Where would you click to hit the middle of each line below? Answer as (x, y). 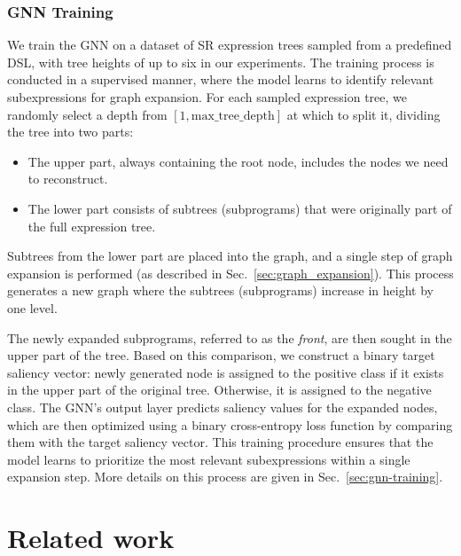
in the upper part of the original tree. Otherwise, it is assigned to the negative (219, 390)
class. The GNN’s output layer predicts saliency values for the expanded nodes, (223, 407)
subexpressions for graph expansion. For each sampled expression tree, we (207, 97)
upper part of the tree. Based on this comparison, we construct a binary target (221, 355)
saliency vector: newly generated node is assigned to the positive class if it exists (226, 372)
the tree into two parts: (70, 132)
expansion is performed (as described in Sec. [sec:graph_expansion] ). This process (230, 273)
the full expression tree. (92, 226)
